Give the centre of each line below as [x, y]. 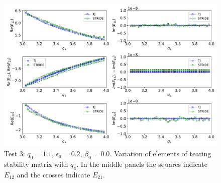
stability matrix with [36, 164]
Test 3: [15, 153]
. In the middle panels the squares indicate [142, 164]
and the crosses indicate [53, 174]
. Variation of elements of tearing [160, 153]
